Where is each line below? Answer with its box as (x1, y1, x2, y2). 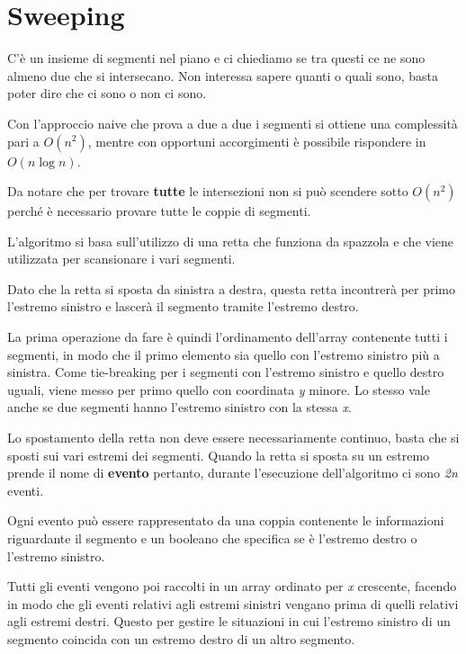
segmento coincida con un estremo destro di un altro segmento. (7, 629, 355, 648)
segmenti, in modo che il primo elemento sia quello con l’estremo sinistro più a (7, 345, 440, 363)
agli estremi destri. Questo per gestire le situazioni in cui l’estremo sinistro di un (7, 612, 451, 631)
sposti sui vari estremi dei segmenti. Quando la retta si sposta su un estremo (7, 445, 430, 464)
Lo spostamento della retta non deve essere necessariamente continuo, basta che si (7, 428, 460, 447)
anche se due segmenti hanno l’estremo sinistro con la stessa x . (7, 398, 352, 417)
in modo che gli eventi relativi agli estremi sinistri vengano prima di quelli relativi (7, 594, 459, 613)
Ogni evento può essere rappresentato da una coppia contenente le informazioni (7, 511, 444, 530)
